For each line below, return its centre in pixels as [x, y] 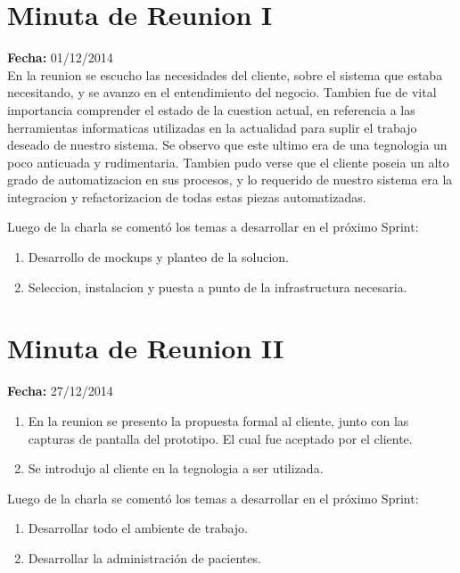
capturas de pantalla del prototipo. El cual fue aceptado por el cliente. [220, 438]
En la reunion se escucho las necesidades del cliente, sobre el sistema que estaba [225, 74]
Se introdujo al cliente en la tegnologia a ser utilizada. [176, 468]
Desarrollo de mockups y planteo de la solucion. [158, 257]
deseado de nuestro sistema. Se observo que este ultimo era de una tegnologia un [227, 145]
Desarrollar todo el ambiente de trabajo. [138, 528]
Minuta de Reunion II [146, 348]
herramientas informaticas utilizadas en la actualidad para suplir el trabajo [212, 127]
